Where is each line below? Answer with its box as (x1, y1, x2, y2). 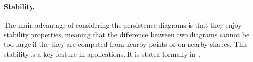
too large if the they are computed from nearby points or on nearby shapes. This (4, 39, 248, 49)
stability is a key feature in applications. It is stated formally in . (4, 48, 201, 59)
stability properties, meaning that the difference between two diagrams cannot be (4, 29, 250, 40)
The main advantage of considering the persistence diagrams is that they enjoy (4, 20, 242, 30)
